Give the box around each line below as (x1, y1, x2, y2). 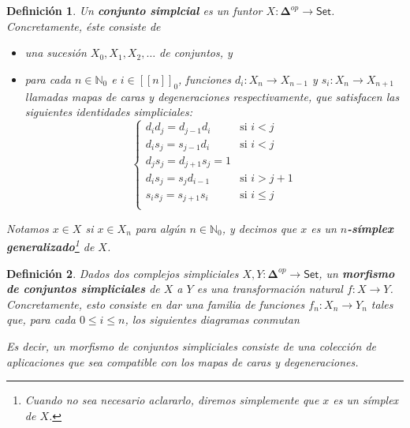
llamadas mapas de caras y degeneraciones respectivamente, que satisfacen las (24, 88, 400, 104)
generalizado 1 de (6, 236, 95, 254)
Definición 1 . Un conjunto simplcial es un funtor (6, 2, 263, 18)
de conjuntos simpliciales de (6, 280, 160, 297)
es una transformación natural (196, 280, 343, 297)
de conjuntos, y (159, 44, 233, 61)
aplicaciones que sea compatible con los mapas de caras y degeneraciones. (6, 353, 359, 370)
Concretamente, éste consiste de (6, 17, 161, 34)
